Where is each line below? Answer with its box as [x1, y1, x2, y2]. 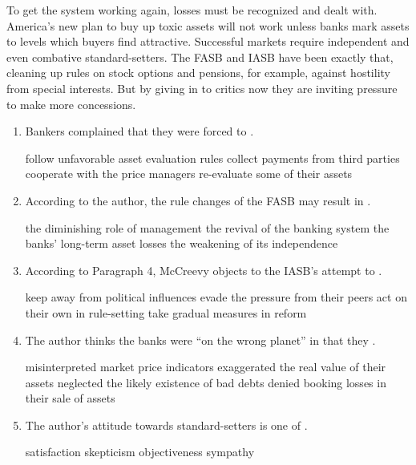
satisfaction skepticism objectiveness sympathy [25, 443, 255, 460]
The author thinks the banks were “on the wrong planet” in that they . [25, 331, 376, 348]
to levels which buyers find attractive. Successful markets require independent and [6, 33, 410, 50]
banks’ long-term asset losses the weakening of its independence [25, 235, 338, 252]
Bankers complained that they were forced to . [25, 123, 254, 139]
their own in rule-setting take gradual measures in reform [25, 304, 307, 321]
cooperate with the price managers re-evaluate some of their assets [25, 165, 353, 182]
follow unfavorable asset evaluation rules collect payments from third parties [25, 149, 400, 166]
